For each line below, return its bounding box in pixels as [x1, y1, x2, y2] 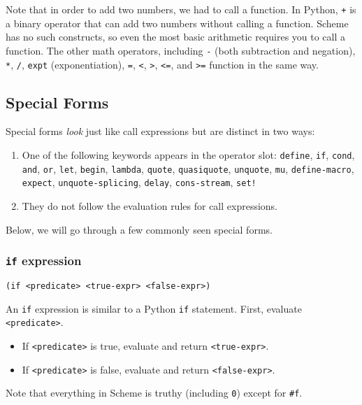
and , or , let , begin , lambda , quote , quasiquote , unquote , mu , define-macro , [22, 161, 354, 176]
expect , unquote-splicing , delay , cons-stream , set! [22, 175, 256, 190]
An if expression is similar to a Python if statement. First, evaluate [6, 301, 302, 315]
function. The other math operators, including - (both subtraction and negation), [6, 43, 356, 57]
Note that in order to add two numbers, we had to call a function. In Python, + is [6, 2, 356, 16]
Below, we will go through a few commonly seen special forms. [6, 222, 273, 236]
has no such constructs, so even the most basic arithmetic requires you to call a [6, 29, 346, 44]
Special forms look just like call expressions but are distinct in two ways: [6, 124, 315, 138]
